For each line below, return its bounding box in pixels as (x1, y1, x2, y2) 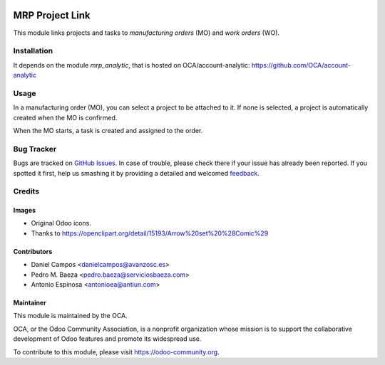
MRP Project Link (13, 9, 91, 21)
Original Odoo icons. (31, 219, 92, 228)
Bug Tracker (13, 144, 57, 154)
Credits (13, 186, 39, 196)
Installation (13, 46, 53, 56)
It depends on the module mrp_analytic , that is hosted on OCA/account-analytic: (13, 60, 250, 69)
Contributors (13, 247, 53, 255)
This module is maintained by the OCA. (13, 312, 128, 320)
